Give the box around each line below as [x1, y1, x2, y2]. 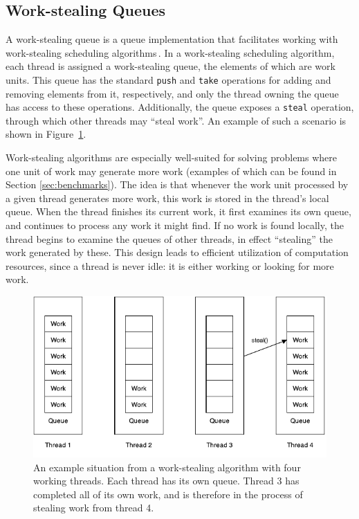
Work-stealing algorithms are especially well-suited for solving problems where [6, 150, 338, 165]
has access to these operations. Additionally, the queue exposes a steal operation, [6, 100, 354, 114]
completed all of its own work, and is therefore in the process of [33, 486, 303, 501]
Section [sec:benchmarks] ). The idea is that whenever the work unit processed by [6, 177, 349, 192]
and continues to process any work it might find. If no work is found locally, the [6, 218, 344, 233]
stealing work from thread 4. [33, 500, 154, 515]
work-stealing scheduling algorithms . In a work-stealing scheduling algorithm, [6, 45, 335, 60]
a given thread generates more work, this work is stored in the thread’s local [6, 190, 329, 205]
